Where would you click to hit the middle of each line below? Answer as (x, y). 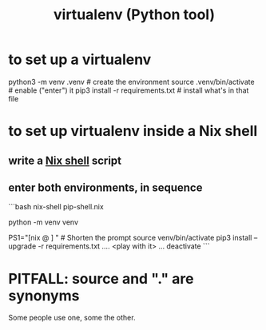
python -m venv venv (43, 222)
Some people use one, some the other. (72, 318)
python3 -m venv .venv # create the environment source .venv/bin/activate (131, 82)
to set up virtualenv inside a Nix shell (133, 131)
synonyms (44, 295)
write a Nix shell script (65, 160)
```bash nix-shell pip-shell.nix (56, 207)
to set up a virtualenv (80, 60)
